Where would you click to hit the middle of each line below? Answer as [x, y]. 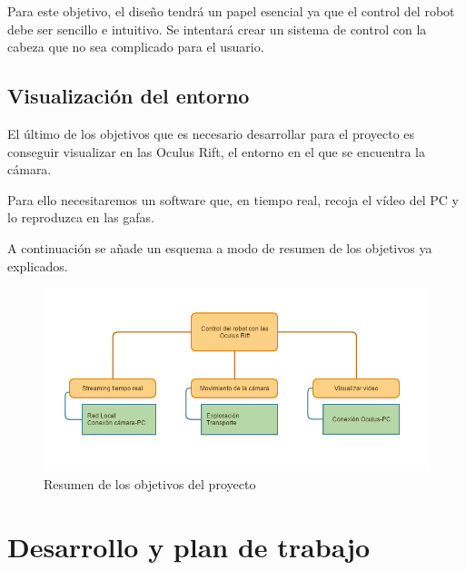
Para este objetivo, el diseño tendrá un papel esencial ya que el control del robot [231, 11]
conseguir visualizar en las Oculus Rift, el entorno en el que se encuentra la [216, 151]
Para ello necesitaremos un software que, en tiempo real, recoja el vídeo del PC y [233, 199]
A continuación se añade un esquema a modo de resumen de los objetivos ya [220, 247]
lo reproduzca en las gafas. [81, 217]
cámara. [30, 169]
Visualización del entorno [129, 96]
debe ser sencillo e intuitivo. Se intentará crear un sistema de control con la [217, 29]
